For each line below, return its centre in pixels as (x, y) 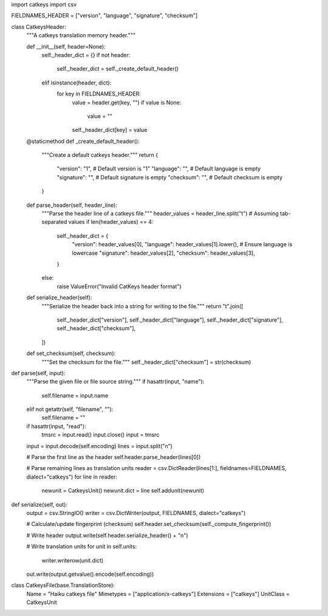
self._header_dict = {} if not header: (86, 55)
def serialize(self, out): (39, 504)
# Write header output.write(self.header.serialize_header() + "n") (107, 535)
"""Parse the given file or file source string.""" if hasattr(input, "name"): (115, 382)
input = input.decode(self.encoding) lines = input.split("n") (100, 446)
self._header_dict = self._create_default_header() (118, 69)
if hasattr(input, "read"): (56, 426)
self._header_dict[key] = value (110, 130)
